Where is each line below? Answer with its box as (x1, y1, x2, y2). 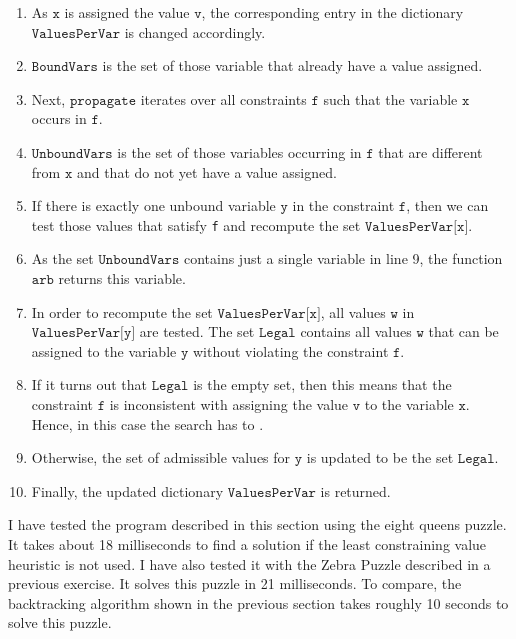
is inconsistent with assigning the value (109, 393, 349, 414)
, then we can (406, 195, 489, 216)
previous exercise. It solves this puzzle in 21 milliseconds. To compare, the (8, 573, 462, 594)
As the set (31, 248, 94, 269)
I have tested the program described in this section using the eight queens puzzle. (8, 514, 507, 535)
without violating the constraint (192, 340, 389, 361)
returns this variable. (58, 268, 186, 288)
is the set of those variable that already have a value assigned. (102, 55, 483, 76)
